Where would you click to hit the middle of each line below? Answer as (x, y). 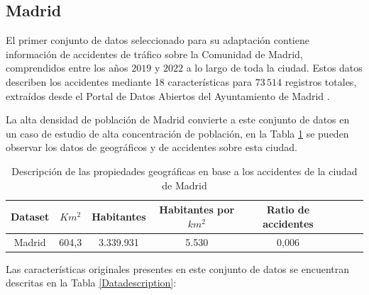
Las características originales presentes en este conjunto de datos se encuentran (178, 268)
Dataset (30, 216)
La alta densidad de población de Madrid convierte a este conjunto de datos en (178, 119)
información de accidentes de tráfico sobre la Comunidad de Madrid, (154, 54)
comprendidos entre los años (67, 68)
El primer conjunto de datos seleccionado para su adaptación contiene (158, 40)
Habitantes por (197, 210)
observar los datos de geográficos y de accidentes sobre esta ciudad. (152, 147)
